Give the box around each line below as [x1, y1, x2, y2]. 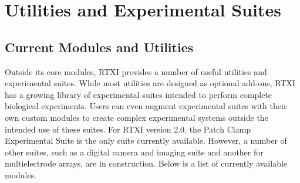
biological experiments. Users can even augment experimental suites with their [5, 100, 287, 112]
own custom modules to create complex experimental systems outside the [5, 111, 268, 123]
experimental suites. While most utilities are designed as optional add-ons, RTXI [5, 77, 296, 89]
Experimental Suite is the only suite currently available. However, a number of [5, 134, 287, 147]
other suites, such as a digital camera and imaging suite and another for [5, 145, 264, 158]
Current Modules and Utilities [5, 38, 194, 56]
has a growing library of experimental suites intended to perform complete [5, 88, 272, 100]
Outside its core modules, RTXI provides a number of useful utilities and [5, 65, 267, 77]
